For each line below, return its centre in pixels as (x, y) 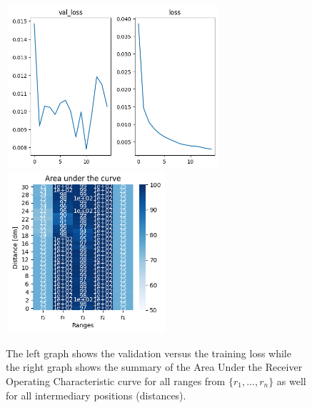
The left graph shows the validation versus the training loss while (149, 353)
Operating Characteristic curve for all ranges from (116, 380)
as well (291, 380)
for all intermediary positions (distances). (96, 395)
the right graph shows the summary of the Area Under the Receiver (154, 367)
